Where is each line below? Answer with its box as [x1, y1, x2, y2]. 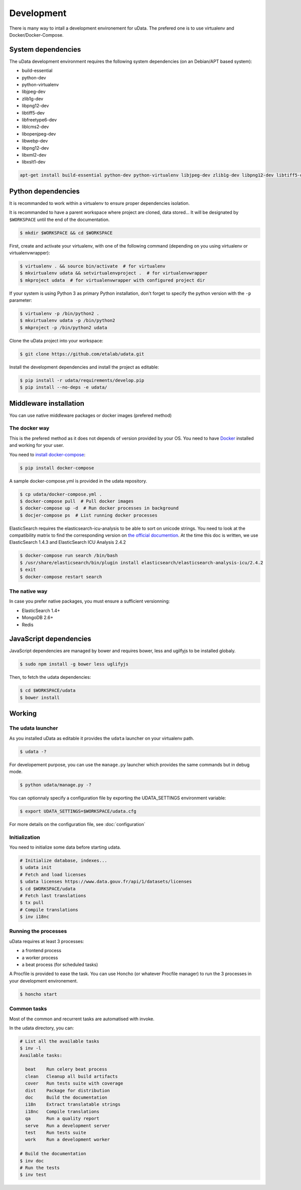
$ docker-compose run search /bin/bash [20, 553, 118, 558]
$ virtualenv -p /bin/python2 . [20, 311, 100, 316]
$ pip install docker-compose [20, 465, 94, 470]
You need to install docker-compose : [9, 451, 86, 457]
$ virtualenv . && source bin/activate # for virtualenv [20, 263, 166, 269]
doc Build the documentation [25, 1095, 107, 1100]
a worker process [22, 955, 58, 961]
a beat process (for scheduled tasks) [22, 962, 98, 968]
